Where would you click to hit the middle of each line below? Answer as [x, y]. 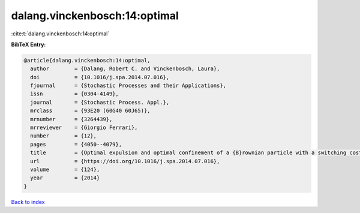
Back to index [28, 202]
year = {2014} [65, 178]
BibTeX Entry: [28, 44]
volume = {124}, [65, 169]
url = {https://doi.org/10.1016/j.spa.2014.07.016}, [125, 161]
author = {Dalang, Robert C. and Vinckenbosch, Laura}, [125, 69]
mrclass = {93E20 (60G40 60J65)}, [90, 111]
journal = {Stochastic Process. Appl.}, [100, 102]
